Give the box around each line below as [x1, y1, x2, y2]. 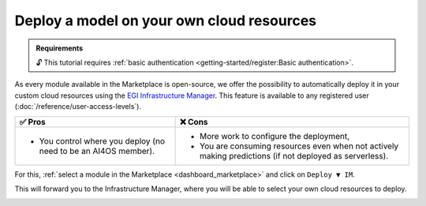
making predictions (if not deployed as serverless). [200, 150, 389, 161]
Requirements [35, 43, 84, 53]
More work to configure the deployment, [200, 130, 350, 141]
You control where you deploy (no [39, 135, 166, 146]
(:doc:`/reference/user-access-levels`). [14, 102, 142, 111]
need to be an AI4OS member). [39, 145, 155, 156]
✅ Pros [19, 116, 47, 127]
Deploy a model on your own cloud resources [14, 12, 317, 29]
